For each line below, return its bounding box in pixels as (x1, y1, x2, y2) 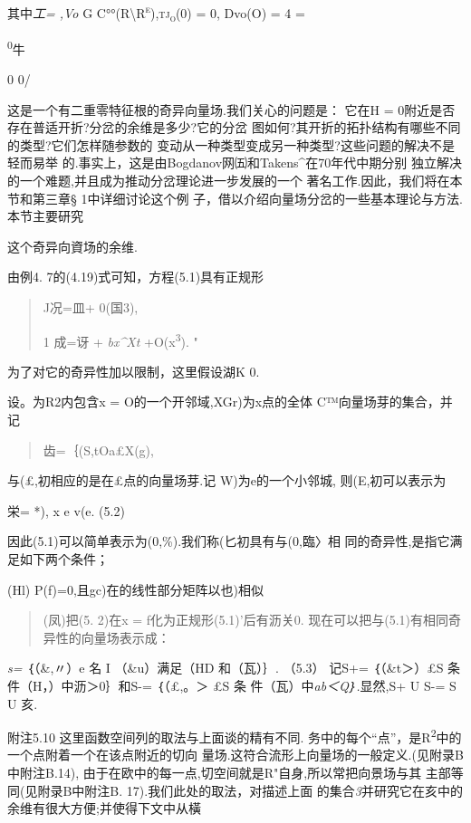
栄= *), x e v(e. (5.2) (7, 501, 125, 520)
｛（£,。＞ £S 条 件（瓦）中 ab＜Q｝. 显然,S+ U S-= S (156, 675, 457, 694)
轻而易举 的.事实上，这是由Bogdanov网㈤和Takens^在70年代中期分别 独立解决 (7, 153, 462, 172)
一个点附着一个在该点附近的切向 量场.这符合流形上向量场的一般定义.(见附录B (7, 745, 464, 764)
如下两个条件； (19, 549, 109, 568)
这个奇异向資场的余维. (7, 236, 138, 255)
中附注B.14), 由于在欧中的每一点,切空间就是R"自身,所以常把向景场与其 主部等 (7, 762, 464, 781)
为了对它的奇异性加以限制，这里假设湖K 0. (7, 361, 260, 380)
